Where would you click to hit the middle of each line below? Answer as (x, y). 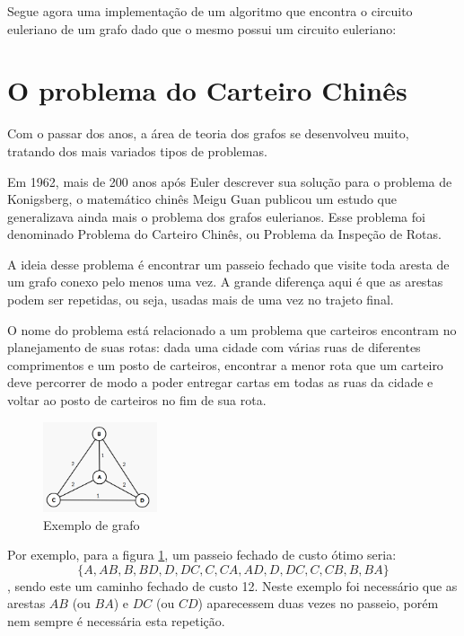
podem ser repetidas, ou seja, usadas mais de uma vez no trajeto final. (201, 300)
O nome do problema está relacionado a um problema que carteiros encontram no (232, 329)
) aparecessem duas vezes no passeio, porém (318, 603)
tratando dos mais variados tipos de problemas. (137, 150)
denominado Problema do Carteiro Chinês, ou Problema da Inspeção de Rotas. (224, 234)
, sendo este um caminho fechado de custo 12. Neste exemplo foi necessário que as (232, 585)
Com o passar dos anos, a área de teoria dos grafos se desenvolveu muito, (208, 133)
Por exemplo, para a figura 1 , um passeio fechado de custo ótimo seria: (202, 555)
